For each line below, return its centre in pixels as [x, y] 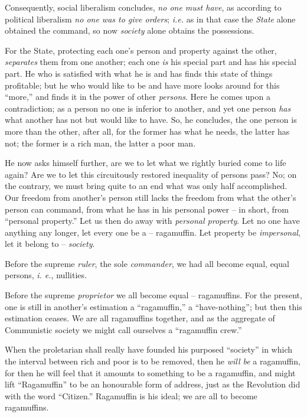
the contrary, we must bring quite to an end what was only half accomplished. [146, 186]
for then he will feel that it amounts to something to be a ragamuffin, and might [150, 372]
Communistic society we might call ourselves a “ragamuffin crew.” [123, 329]
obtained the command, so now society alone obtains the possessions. [130, 30]
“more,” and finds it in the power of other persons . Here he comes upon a [138, 97]
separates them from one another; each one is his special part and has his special [151, 62]
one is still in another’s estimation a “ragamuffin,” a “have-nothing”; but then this [153, 306]
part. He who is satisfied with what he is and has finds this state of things [139, 73]
